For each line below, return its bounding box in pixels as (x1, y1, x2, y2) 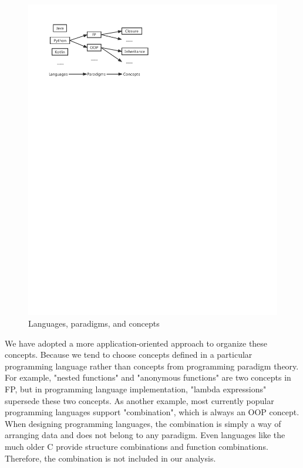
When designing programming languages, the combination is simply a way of (5, 417, 281, 429)
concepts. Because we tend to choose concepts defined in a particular (5, 348, 253, 361)
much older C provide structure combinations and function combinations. (5, 440, 268, 452)
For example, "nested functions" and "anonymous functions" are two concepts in (5, 371, 291, 384)
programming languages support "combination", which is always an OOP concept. (5, 406, 299, 418)
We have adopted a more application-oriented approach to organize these (5, 337, 268, 349)
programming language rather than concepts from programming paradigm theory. (5, 360, 299, 372)
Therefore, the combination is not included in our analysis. (5, 452, 216, 464)
